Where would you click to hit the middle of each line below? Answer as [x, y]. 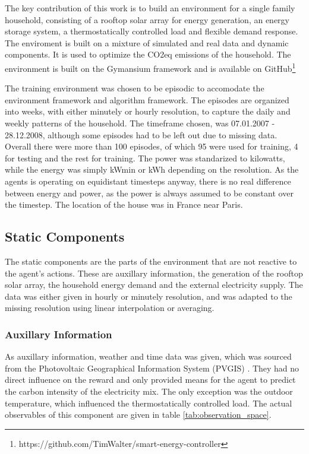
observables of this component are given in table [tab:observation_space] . [138, 415]
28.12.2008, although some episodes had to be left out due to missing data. [141, 134]
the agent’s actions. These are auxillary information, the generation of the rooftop [154, 273]
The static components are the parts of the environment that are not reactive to [151, 261]
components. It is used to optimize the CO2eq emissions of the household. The [148, 54]
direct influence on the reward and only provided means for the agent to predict [150, 380]
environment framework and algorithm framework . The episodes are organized [147, 99]
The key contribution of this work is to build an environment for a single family [150, 8]
